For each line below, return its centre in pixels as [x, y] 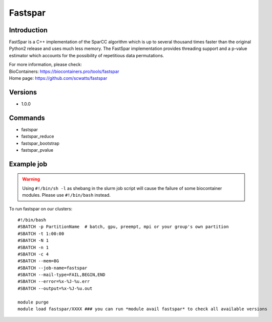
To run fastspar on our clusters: [41, 208]
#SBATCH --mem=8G [38, 261]
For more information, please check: [45, 65]
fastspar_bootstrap [40, 143]
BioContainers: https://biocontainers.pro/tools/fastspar [64, 71]
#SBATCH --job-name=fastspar [52, 268]
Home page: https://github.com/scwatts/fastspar [58, 78]
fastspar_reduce [38, 137]
